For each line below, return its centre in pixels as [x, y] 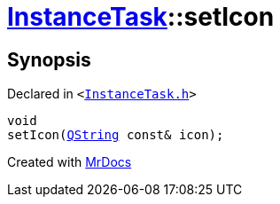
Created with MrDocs [70, 162]
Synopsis [49, 59]
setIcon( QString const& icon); [116, 135]
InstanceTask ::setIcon [141, 17]
